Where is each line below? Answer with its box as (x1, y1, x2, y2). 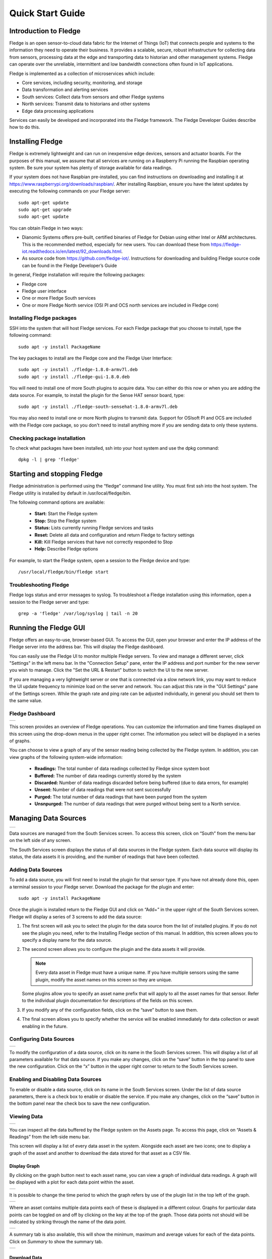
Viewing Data (9, 1113, 43, 1120)
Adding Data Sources (9, 866, 62, 873)
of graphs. (9, 738, 31, 744)
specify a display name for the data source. (22, 937, 112, 943)
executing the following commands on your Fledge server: (9, 188, 130, 194)
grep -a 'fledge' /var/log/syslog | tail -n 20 (18, 611, 138, 616)
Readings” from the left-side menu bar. (9, 1134, 90, 1140)
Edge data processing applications (22, 108, 94, 114)
